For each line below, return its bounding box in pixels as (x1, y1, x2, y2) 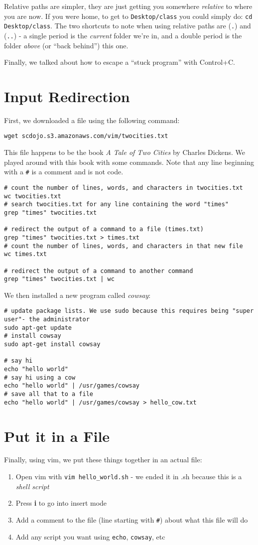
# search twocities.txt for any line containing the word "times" (4, 201, 229, 208)
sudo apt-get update (4, 324, 72, 331)
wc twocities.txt (4, 192, 61, 200)
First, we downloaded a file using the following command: (4, 115, 180, 125)
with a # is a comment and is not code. (4, 166, 124, 177)
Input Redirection (4, 86, 130, 106)
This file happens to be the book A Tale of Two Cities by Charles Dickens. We (4, 147, 245, 157)
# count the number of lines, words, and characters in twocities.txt (4, 184, 243, 191)
